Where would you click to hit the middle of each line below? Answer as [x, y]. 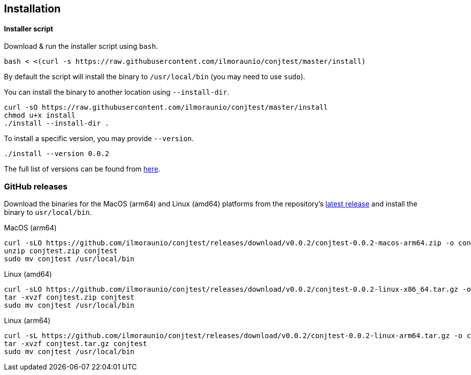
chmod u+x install [40, 115]
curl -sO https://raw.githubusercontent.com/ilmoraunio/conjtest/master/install [166, 107]
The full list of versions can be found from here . [82, 169]
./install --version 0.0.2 [57, 154]
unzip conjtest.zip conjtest [61, 251]
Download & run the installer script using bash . [81, 46]
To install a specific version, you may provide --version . [99, 139]
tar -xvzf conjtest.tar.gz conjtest [76, 343]
